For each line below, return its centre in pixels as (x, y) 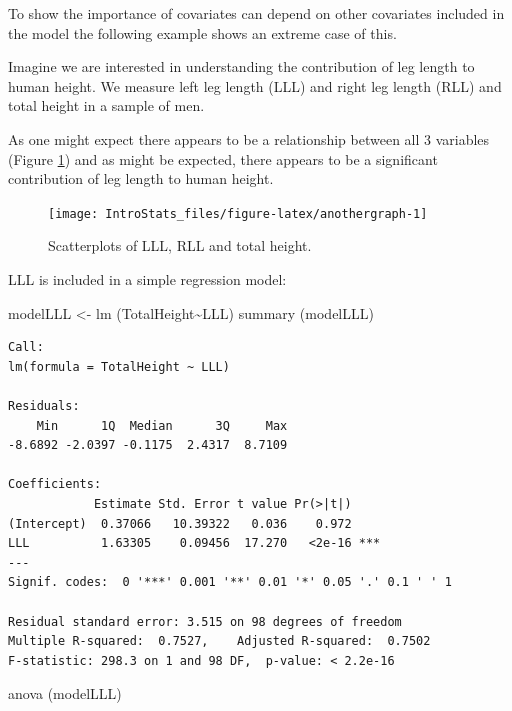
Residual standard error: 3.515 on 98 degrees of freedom (205, 621)
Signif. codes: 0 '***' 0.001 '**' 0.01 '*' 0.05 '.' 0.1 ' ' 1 (230, 582)
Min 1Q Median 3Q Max (162, 425)
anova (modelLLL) (65, 693)
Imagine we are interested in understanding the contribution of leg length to (241, 66)
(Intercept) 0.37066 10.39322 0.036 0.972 (180, 523)
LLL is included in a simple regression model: (147, 279)
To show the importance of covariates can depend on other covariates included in (256, 13)
